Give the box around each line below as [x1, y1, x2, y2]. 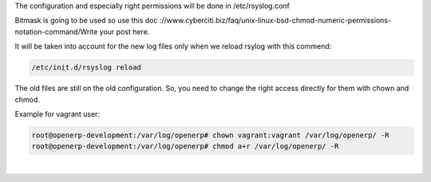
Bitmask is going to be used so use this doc [14, 16, 158, 26]
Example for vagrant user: [14, 109, 100, 119]
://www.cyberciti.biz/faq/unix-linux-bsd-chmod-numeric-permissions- [159, 16, 391, 26]
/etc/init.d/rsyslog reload [31, 63, 141, 72]
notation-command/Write [14, 26, 98, 36]
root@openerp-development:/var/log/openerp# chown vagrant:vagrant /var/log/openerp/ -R [31, 130, 390, 140]
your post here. [99, 26, 150, 36]
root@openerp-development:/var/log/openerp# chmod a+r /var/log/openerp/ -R [31, 142, 339, 151]
